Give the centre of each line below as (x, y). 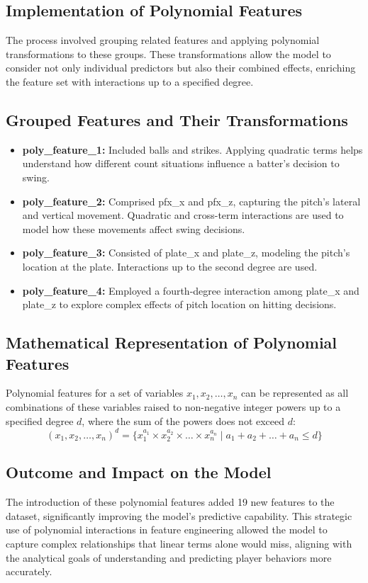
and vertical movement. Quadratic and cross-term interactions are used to (183, 215)
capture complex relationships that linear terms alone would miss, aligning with (179, 543)
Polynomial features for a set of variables (95, 393)
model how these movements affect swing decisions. (134, 228)
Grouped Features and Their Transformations (177, 119)
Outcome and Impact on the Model (139, 472)
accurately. (29, 571)
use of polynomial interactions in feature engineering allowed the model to (167, 530)
